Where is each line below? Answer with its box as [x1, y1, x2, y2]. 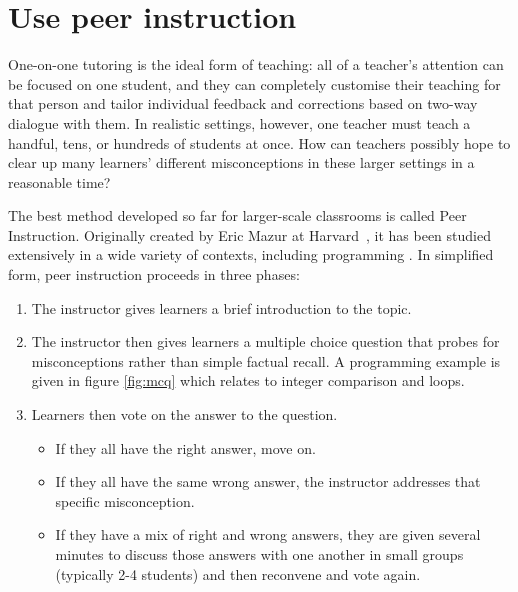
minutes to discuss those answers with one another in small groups [55, 544, 464, 564]
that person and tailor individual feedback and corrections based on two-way [8, 93, 478, 114]
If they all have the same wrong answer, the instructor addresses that [55, 471, 481, 492]
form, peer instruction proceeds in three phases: [8, 264, 300, 285]
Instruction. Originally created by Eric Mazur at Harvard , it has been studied [8, 224, 491, 245]
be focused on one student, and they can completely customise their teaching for [8, 73, 501, 94]
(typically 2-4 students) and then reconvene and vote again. [55, 563, 421, 584]
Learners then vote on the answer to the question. [31, 404, 338, 425]
